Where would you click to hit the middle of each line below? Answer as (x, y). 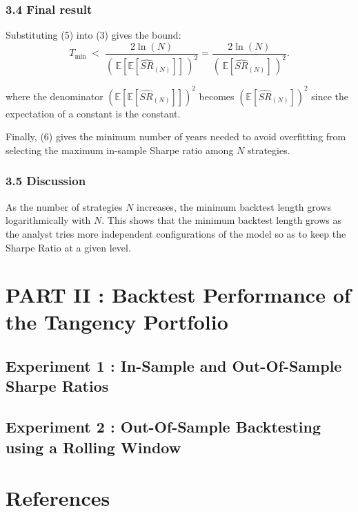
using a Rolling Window (93, 447)
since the (330, 96)
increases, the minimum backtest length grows (234, 206)
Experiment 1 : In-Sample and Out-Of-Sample (174, 366)
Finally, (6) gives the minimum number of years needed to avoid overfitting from (176, 136)
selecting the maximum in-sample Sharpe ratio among (120, 150)
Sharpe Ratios (57, 386)
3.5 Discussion (46, 181)
